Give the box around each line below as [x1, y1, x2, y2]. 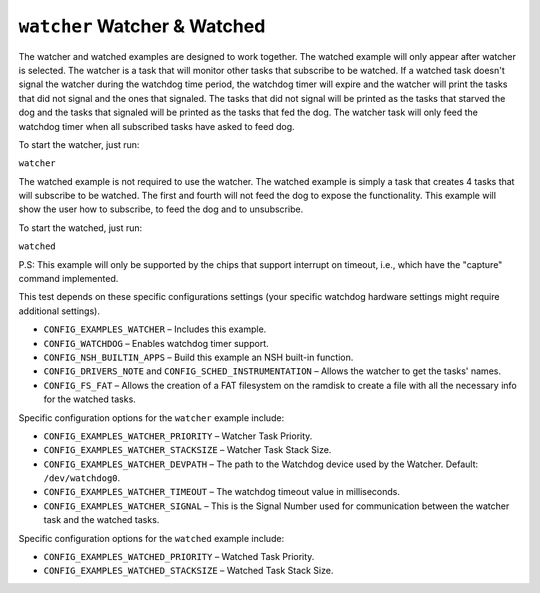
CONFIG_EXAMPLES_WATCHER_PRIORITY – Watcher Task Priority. [43, 430, 313, 442]
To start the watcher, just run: [18, 138, 140, 150]
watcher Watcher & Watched [18, 15, 266, 37]
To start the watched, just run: [18, 221, 143, 234]
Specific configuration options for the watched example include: [18, 532, 285, 544]
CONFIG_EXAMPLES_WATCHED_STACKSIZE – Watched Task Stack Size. [43, 565, 334, 577]
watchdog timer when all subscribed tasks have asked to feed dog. [18, 120, 295, 132]
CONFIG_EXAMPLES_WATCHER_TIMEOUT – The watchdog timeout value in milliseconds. [43, 486, 400, 498]
